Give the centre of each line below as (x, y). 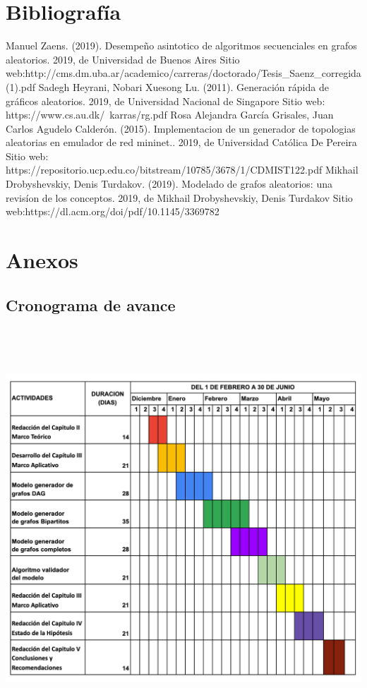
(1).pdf (21, 86)
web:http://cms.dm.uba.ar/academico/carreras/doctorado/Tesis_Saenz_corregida (183, 73)
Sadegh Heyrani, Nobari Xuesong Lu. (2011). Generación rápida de (183, 86)
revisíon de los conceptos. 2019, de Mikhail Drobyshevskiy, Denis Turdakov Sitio (179, 197)
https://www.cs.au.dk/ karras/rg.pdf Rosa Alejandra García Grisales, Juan (170, 115)
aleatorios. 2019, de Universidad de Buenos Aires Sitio (123, 59)
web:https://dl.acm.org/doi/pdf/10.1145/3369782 (113, 211)
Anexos (42, 260)
